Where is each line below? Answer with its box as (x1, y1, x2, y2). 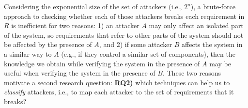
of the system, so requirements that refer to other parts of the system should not (4, 30, 244, 40)
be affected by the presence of (4, 39, 92, 49)
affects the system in (182, 39, 243, 49)
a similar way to (4, 48, 52, 59)
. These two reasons (162, 68, 221, 78)
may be (209, 58, 231, 68)
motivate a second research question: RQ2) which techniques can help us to (4, 77, 230, 87)
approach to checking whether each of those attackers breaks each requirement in (4, 11, 245, 21)
